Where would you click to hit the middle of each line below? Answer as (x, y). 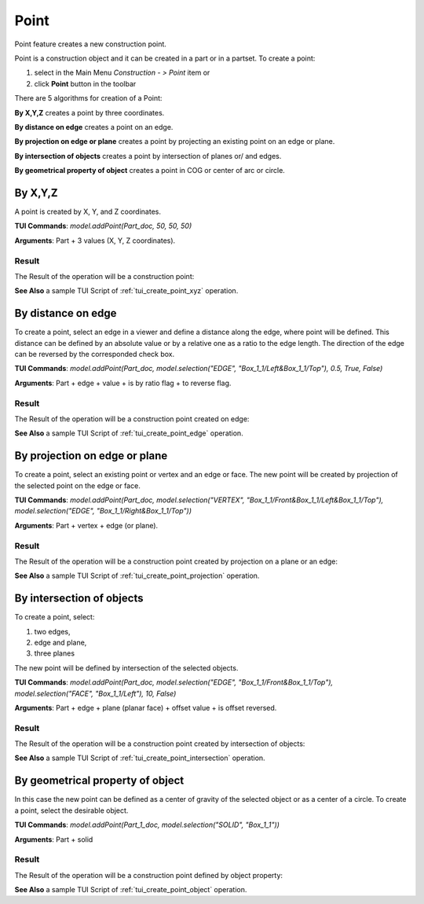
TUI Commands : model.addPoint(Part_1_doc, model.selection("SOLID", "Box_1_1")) (147, 825)
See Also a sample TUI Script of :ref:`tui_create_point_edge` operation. (129, 433)
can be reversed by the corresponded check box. (95, 354)
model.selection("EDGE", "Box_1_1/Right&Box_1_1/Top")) (103, 511)
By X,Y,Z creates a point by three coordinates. (90, 112)
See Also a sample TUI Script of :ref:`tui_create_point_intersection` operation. (140, 758)
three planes (54, 653)
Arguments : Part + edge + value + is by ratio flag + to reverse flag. (123, 383)
